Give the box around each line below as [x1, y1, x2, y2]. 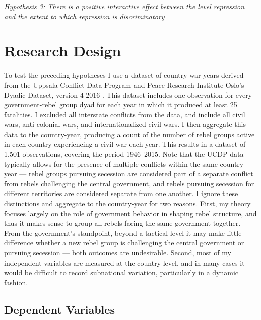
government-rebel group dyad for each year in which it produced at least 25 [4, 99, 237, 110]
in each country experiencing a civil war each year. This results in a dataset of [4, 139, 246, 149]
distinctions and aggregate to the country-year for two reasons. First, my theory [4, 198, 251, 209]
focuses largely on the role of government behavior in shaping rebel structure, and [4, 208, 257, 218]
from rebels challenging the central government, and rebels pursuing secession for [4, 178, 254, 188]
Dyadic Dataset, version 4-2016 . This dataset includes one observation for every [4, 89, 252, 100]
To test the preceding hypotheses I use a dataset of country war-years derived [4, 70, 244, 80]
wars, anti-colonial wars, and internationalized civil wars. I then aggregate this [4, 119, 246, 130]
